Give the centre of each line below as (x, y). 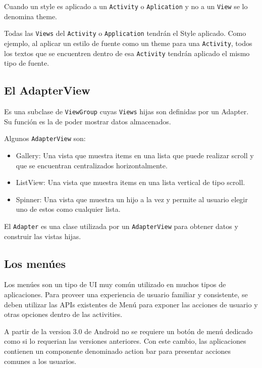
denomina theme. (31, 16)
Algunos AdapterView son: (45, 138)
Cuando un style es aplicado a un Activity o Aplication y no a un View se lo (126, 6)
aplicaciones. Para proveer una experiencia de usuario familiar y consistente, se (126, 294)
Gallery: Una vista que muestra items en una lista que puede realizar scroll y (135, 155)
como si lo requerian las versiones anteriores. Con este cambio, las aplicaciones (125, 341)
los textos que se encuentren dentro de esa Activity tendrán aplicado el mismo (127, 53)
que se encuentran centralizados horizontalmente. (92, 165)
